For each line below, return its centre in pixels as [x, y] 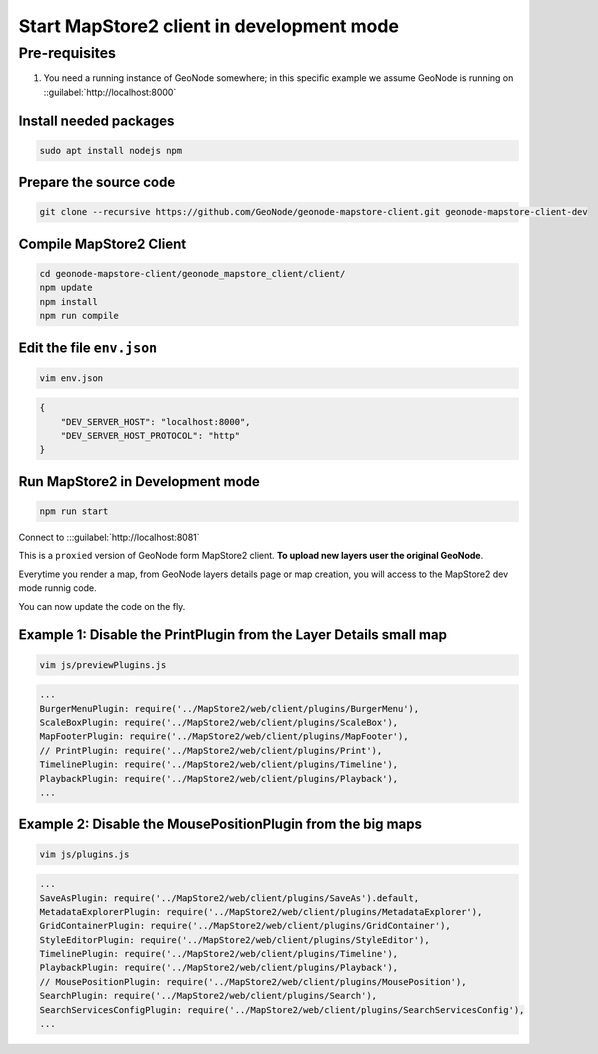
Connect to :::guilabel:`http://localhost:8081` [109, 537]
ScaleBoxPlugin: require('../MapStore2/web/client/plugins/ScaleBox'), [219, 722]
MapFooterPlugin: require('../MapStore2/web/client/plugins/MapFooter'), [224, 736]
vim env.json [71, 378]
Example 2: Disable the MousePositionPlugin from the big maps [220, 824]
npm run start [74, 511]
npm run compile [79, 316]
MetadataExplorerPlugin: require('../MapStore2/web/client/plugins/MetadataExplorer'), [261, 911]
